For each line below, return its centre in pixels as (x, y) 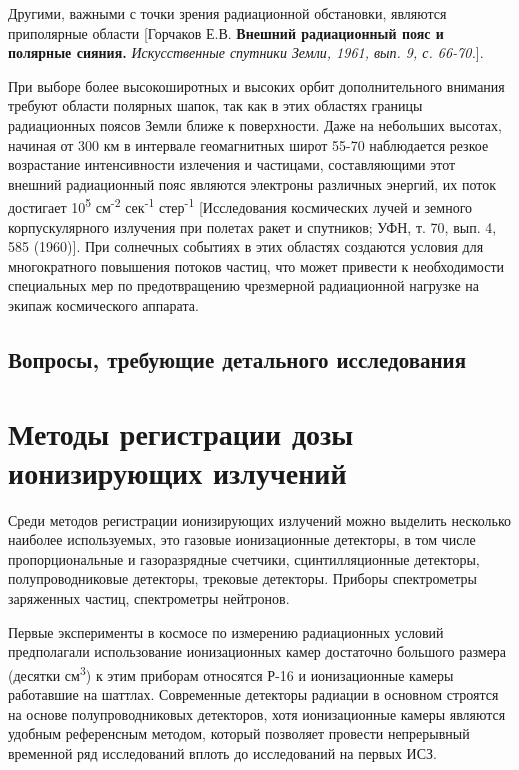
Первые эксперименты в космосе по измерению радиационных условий (226, 631)
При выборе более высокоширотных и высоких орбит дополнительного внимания (256, 85)
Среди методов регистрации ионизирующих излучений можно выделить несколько (260, 519)
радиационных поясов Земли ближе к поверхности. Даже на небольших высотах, (255, 124)
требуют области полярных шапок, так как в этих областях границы (215, 105)
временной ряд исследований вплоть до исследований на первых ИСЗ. (222, 752)
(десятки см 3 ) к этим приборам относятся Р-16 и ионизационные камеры (231, 673)
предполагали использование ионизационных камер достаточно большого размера (257, 651)
